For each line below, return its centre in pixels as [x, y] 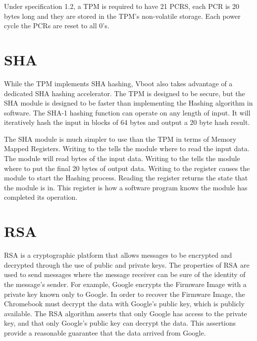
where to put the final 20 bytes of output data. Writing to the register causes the [127, 168]
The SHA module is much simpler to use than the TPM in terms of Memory [120, 139]
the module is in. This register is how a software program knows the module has [126, 187]
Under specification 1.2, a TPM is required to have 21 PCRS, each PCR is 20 [122, 6]
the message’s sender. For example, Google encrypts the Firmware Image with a [125, 284]
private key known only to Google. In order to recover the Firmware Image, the [125, 294]
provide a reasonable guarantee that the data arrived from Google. [105, 332]
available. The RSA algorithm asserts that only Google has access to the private [126, 313]
